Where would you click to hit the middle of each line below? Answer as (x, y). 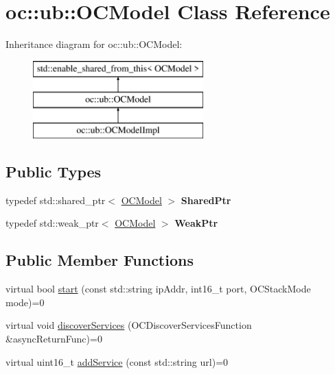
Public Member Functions (100, 260)
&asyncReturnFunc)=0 (54, 339)
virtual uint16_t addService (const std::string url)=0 (117, 361)
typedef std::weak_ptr (52, 223)
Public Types (54, 172)
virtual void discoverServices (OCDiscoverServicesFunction (129, 325)
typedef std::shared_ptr (56, 200)
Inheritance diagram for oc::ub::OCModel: (94, 44)
